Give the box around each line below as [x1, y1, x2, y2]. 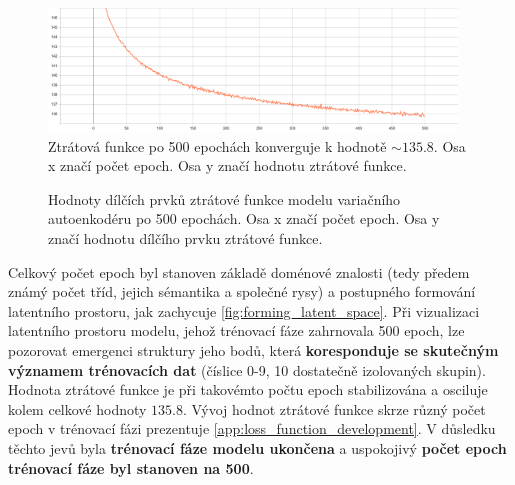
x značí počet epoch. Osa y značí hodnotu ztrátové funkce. [48, 155, 407, 176]
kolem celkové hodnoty [8, 398, 147, 419]
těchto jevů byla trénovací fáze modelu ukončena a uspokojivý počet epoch [8, 438, 507, 458]
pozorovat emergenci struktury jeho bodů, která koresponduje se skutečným [8, 340, 499, 361]
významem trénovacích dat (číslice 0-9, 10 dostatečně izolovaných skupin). [8, 359, 486, 380]
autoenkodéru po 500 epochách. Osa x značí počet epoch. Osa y [48, 208, 440, 229]
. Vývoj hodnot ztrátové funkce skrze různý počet [183, 398, 486, 419]
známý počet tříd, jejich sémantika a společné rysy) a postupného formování [8, 281, 476, 302]
